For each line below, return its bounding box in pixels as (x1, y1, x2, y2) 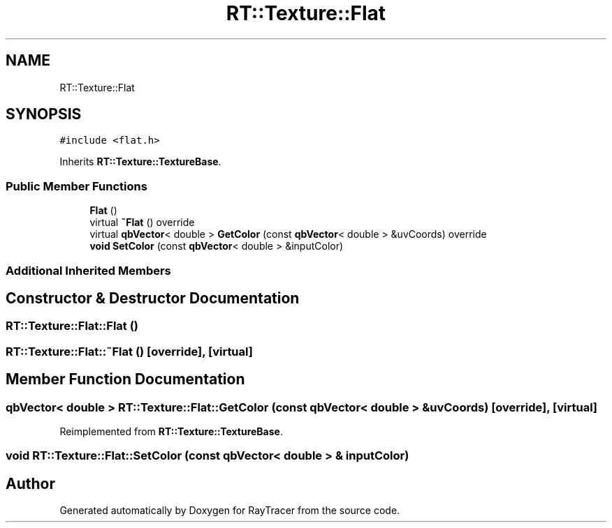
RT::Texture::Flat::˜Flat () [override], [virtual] (6, 344, 253, 359)
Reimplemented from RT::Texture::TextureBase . (59, 425, 283, 437)
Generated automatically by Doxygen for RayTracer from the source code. (59, 504, 400, 517)
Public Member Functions (6, 179, 147, 193)
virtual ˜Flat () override (89, 216, 195, 229)
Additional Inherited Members (6, 263, 171, 278)
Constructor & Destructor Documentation (6, 289, 300, 307)
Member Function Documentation (6, 370, 245, 389)
